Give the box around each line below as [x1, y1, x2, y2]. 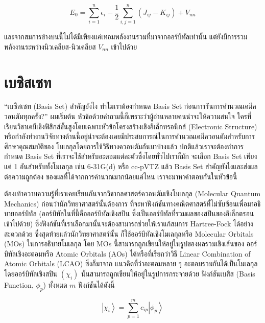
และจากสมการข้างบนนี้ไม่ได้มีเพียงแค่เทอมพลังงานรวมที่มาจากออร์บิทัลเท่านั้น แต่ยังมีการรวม [4, 31, 248, 42]
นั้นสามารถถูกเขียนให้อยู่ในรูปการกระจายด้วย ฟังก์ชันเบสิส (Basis [81, 268, 255, 279]
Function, [4, 279, 34, 290]
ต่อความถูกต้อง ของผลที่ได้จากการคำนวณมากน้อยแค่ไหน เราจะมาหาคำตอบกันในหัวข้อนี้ [4, 171, 237, 181]
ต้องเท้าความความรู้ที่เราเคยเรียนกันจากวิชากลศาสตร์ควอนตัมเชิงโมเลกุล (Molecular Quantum [4, 188, 261, 199]
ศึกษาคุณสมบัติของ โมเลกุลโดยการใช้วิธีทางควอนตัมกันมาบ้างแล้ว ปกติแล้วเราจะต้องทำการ [4, 141, 244, 151]
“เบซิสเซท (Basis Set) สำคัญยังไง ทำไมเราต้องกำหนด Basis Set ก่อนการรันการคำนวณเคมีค [4, 101, 256, 111]
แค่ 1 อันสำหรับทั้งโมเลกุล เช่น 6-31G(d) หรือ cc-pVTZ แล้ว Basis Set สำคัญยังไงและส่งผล [4, 161, 258, 171]
